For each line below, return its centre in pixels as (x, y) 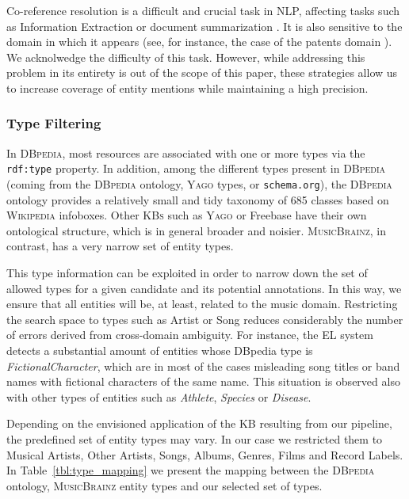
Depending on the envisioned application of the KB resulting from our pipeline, (199, 423)
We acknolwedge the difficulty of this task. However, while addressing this (186, 57)
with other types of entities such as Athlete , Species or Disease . (159, 396)
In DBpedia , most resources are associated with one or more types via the (186, 152)
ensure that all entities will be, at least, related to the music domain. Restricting (202, 304)
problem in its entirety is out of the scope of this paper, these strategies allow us (202, 72)
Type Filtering (54, 123)
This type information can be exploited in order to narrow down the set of (187, 273)
